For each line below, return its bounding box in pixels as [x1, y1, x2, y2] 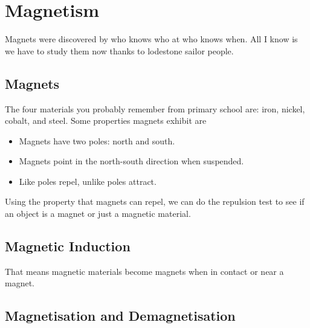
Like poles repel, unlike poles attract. [19, 175, 157, 187]
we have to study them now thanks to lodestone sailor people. [5, 44, 234, 57]
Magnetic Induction [5, 237, 131, 256]
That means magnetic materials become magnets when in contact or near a [5, 265, 284, 277]
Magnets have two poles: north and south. [19, 134, 175, 147]
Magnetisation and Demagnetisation [5, 306, 236, 325]
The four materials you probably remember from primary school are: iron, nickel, [5, 102, 305, 115]
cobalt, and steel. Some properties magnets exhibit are [5, 114, 207, 127]
